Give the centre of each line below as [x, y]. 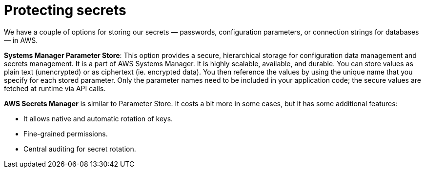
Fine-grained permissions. [66, 134]
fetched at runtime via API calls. [55, 88]
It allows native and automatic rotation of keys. [98, 118]
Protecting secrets [65, 10]
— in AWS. [21, 40]
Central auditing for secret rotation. [80, 149]
